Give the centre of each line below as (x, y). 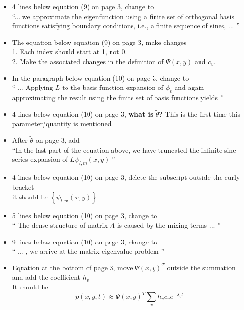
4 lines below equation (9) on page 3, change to (83, 6)
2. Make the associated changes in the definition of (88, 61)
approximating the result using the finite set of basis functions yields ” (118, 97)
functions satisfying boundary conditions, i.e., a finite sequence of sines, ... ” (126, 26)
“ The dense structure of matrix (60, 225)
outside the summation (201, 267)
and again (189, 87)
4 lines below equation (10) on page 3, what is (83, 114)
